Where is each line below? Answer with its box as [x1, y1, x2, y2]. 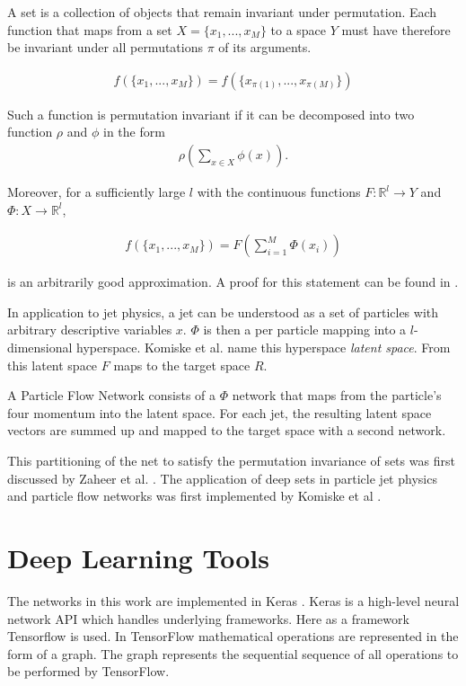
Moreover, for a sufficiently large [7, 183, 186, 201]
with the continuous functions [197, 183, 361, 201]
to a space [270, 20, 327, 39]
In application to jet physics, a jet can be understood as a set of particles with [7, 302, 439, 321]
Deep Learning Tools [7, 539, 269, 575]
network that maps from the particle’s [232, 386, 442, 405]
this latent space [7, 355, 98, 374]
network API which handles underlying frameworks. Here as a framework [7, 609, 409, 628]
